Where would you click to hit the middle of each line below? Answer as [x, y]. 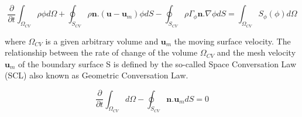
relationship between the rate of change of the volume [101, 52]
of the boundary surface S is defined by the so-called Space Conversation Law [157, 63]
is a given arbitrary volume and [102, 41]
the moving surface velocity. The [232, 41]
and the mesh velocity [256, 52]
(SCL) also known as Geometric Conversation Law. [97, 75]
